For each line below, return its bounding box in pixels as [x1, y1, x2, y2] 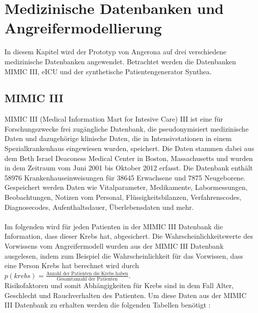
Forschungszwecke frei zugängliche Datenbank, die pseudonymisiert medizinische [4, 123, 249, 134]
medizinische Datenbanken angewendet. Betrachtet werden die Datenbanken [4, 56, 236, 66]
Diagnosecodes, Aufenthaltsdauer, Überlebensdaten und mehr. [4, 201, 194, 212]
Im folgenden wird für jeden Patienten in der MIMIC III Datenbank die [4, 221, 223, 231]
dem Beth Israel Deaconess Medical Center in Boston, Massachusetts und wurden [4, 153, 253, 163]
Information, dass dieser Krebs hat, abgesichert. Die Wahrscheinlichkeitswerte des [4, 231, 253, 241]
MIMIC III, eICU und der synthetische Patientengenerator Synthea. [4, 66, 212, 76]
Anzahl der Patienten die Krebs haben [46, 271, 128, 277]
